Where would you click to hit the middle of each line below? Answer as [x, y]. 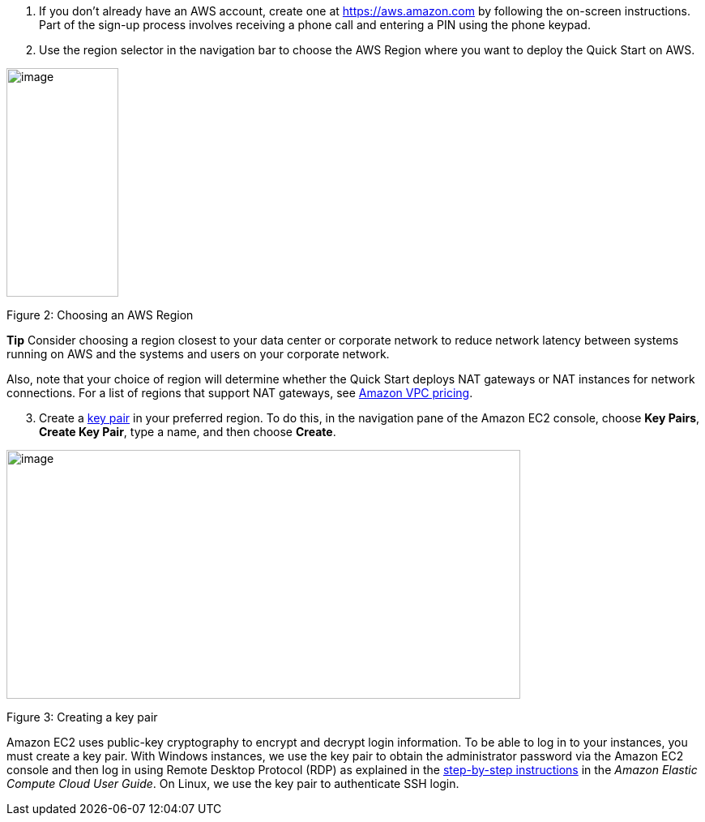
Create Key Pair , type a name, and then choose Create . [188, 432]
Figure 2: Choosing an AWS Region [100, 315]
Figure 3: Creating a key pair [82, 717]
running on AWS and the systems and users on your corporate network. [198, 354]
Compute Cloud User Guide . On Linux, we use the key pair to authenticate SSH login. [233, 783]
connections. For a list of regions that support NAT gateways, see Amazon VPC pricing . [240, 393]
